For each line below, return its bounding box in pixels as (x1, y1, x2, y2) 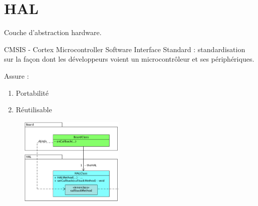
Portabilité (16, 87, 49, 98)
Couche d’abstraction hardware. (4, 27, 102, 38)
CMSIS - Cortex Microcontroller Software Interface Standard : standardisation (4, 44, 245, 54)
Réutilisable (16, 104, 52, 115)
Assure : (4, 70, 29, 81)
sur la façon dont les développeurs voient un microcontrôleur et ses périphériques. (4, 54, 254, 64)
